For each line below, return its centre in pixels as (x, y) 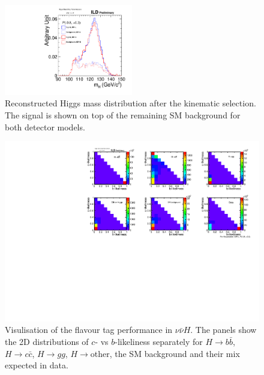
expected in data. (37, 365)
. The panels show (223, 330)
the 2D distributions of (47, 342)
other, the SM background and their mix (165, 353)
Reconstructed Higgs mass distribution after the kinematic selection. (130, 103)
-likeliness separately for (159, 342)
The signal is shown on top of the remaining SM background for (123, 115)
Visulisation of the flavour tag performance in (89, 330)
